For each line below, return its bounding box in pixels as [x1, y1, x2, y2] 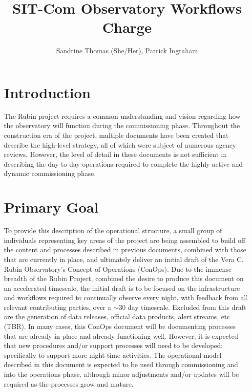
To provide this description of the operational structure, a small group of [4, 225, 222, 236]
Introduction [4, 82, 91, 102]
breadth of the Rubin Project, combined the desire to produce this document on [4, 273, 244, 283]
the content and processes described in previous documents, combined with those [4, 244, 247, 255]
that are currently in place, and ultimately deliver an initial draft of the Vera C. [4, 254, 244, 264]
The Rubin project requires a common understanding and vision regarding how [4, 110, 241, 121]
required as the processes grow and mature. [4, 378, 134, 389]
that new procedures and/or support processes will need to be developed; [4, 340, 223, 350]
